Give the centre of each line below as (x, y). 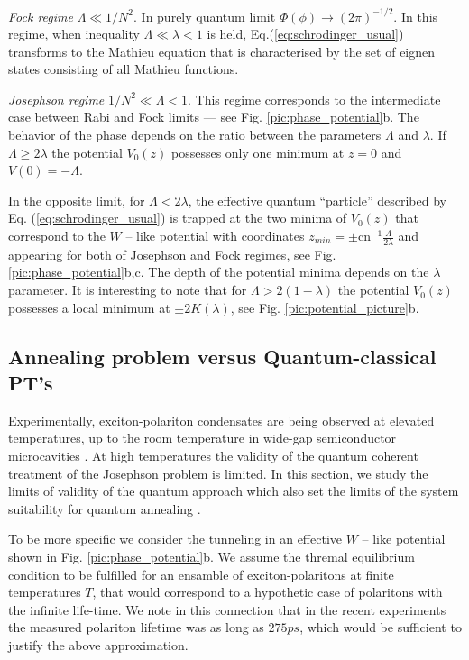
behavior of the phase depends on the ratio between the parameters (195, 135)
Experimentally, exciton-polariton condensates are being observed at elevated (221, 420)
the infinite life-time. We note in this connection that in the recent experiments (227, 609)
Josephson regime (56, 99)
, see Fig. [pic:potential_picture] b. (325, 307)
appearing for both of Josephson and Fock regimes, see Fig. (172, 254)
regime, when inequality (74, 34)
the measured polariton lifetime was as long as (136, 627)
